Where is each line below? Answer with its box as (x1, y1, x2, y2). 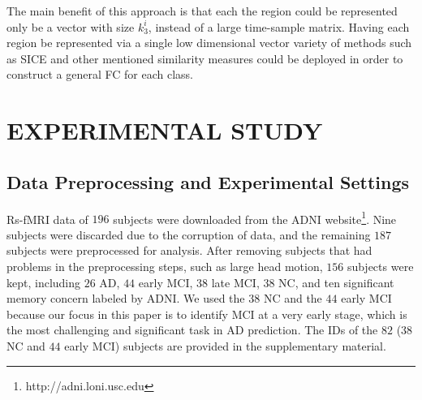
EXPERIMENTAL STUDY (6, 114, 323, 147)
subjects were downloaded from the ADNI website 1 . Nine (113, 208, 397, 227)
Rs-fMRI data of (6, 210, 88, 227)
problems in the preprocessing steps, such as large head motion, (6, 257, 323, 274)
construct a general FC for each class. (6, 66, 193, 83)
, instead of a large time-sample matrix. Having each (148, 18, 410, 35)
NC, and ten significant (278, 273, 394, 290)
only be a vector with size (6, 18, 135, 35)
